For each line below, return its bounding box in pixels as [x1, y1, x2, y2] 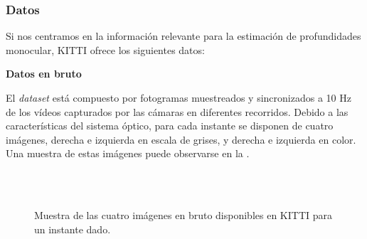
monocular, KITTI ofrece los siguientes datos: [6, 42, 205, 57]
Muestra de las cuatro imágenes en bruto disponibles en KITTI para [34, 208, 332, 223]
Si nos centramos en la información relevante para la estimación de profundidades [6, 28, 361, 43]
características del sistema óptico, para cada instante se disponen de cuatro [6, 118, 334, 133]
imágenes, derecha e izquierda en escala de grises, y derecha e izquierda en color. [6, 132, 356, 147]
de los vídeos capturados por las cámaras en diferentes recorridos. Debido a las [6, 104, 349, 119]
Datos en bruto [6, 66, 82, 81]
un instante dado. [34, 221, 111, 236]
